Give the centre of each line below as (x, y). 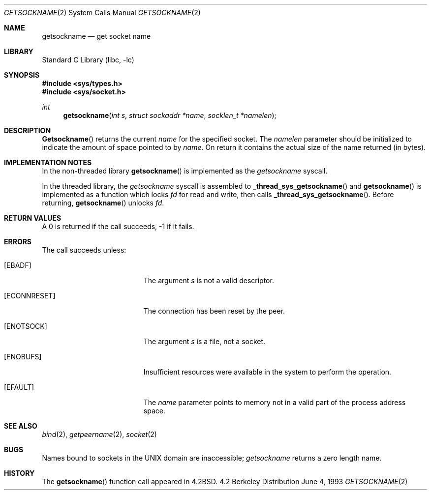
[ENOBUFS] (23, 357)
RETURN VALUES (33, 218)
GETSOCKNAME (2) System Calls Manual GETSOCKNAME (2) (102, 13)
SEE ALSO (21, 426)
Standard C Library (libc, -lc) (88, 60)
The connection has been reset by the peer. (214, 311)
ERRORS (18, 242)
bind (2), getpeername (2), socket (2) (99, 434)
